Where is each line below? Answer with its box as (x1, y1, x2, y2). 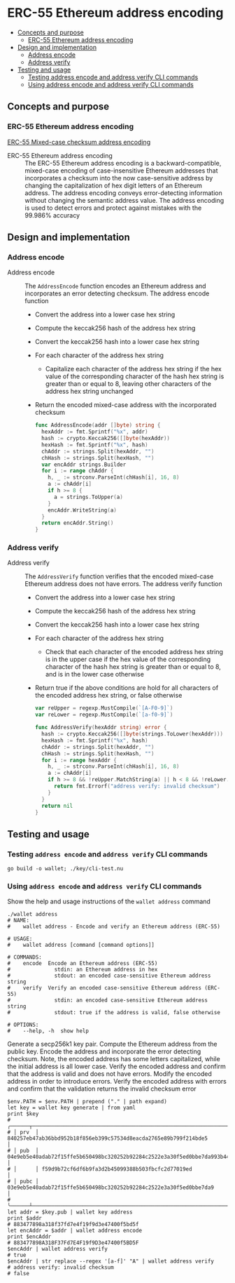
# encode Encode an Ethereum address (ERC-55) (7, 960, 158, 967)
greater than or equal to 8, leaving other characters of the (45, 380, 212, 388)
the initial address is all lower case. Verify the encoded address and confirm (7, 1062, 226, 1071)
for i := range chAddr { (41, 467, 114, 474)
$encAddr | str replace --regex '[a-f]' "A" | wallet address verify (7, 1258, 215, 1265)
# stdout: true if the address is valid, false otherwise (7, 1009, 220, 1016)
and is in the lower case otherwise (45, 670, 145, 679)
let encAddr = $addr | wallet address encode (7, 1227, 142, 1235)
